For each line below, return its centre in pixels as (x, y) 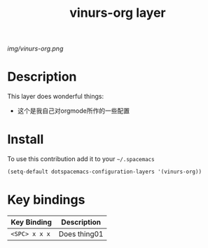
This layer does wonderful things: (55, 97)
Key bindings (46, 200)
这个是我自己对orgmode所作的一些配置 (74, 111)
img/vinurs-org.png (35, 49)
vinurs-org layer (118, 13)
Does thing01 (81, 234)
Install (26, 140)
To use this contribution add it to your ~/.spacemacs (81, 159)
